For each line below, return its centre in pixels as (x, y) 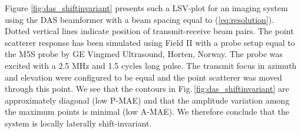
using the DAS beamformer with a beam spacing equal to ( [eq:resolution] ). (140, 19)
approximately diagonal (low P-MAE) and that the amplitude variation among (147, 100)
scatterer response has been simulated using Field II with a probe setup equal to (150, 42)
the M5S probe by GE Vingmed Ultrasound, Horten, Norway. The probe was (144, 54)
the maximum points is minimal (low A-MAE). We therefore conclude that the (147, 112)
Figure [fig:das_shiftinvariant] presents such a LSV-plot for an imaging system (146, 8)
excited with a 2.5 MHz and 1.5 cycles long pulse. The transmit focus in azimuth (151, 65)
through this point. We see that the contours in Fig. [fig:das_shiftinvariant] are (147, 89)
